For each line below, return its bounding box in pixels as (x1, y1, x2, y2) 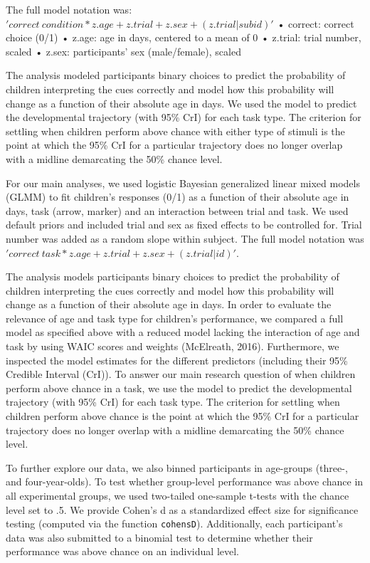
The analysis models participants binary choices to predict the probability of (6, 269, 339, 284)
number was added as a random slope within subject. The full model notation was (6, 231, 364, 246)
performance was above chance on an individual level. (6, 544, 239, 559)
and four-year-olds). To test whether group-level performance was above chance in (6, 474, 364, 489)
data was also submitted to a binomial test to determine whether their (6, 530, 313, 544)
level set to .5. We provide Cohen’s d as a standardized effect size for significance (6, 502, 359, 517)
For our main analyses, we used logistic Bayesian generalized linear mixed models (6, 175, 360, 190)
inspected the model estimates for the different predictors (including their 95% (6, 352, 348, 367)
